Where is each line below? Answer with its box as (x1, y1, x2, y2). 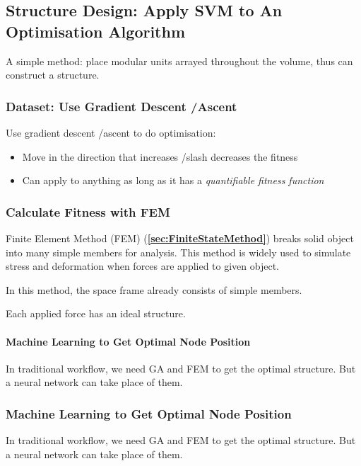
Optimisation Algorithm (6, 20, 186, 42)
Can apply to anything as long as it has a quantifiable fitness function (22, 173, 324, 188)
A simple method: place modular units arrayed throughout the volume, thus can (6, 53, 353, 68)
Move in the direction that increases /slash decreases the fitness (22, 149, 298, 164)
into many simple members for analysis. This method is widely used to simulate (6, 244, 351, 259)
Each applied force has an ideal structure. (6, 306, 186, 321)
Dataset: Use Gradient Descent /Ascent (6, 97, 237, 115)
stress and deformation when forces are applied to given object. (6, 258, 280, 273)
